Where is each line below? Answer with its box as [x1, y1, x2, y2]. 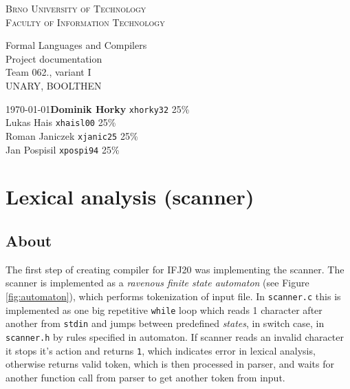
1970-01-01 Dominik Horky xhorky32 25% [6, 101, 190, 116]
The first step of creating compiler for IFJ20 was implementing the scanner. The [6, 262, 344, 276]
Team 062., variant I [6, 65, 91, 79]
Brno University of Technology [6, 1, 146, 15]
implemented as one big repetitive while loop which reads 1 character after [6, 302, 322, 317]
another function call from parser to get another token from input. [6, 370, 285, 384]
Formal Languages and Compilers [6, 38, 147, 52]
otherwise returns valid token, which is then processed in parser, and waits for [6, 357, 334, 371]
